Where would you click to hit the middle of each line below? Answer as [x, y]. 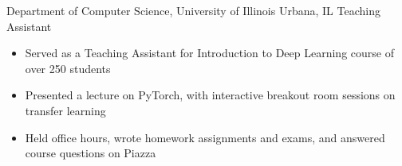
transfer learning [65, 110]
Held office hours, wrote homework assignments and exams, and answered [205, 137]
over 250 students [68, 68]
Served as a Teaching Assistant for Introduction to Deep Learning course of [209, 53]
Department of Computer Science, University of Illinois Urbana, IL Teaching [193, 10]
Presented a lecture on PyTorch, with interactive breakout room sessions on [210, 95]
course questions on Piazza [91, 153]
